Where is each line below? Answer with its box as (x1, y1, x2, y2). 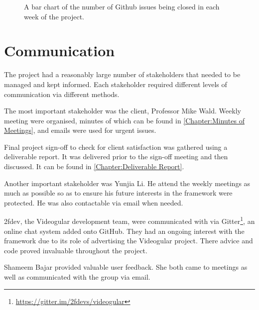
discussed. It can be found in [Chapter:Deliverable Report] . (4, 161, 184, 172)
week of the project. (24, 11, 84, 21)
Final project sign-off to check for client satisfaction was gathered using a (4, 141, 228, 152)
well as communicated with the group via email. (4, 272, 150, 282)
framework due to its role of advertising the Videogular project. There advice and (4, 235, 253, 246)
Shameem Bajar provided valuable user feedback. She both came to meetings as (4, 262, 248, 272)
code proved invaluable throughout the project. (4, 245, 147, 255)
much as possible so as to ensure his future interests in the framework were (4, 188, 233, 198)
